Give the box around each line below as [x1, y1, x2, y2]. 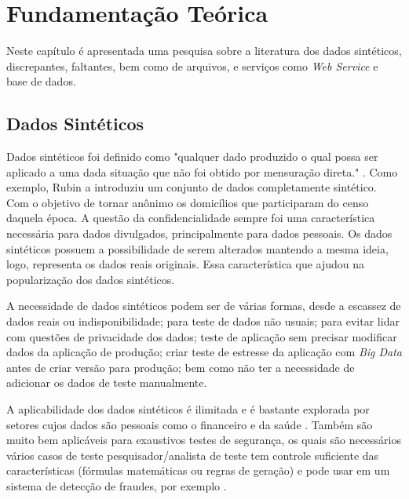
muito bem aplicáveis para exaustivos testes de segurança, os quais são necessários [6, 432, 402, 448]
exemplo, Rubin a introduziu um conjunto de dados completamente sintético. [6, 179, 377, 195]
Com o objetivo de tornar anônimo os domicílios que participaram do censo [6, 194, 369, 210]
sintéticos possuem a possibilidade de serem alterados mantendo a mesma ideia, [6, 240, 389, 257]
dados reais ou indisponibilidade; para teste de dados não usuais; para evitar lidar [6, 313, 400, 330]
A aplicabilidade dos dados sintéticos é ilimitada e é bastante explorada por [6, 401, 370, 417]
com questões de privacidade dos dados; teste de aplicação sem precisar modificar [6, 328, 397, 344]
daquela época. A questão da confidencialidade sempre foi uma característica [6, 209, 375, 226]
